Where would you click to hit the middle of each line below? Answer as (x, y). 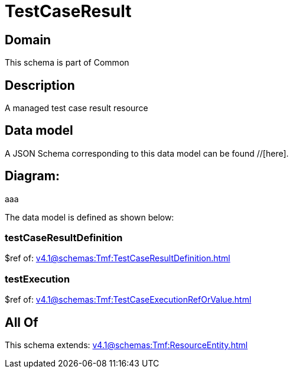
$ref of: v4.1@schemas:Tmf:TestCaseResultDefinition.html (118, 258)
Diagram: (32, 176)
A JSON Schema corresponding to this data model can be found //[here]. (147, 153)
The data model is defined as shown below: (89, 217)
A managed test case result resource (76, 108)
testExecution (38, 279)
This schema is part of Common (67, 63)
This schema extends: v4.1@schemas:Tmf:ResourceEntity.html (126, 345)
